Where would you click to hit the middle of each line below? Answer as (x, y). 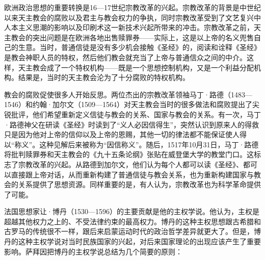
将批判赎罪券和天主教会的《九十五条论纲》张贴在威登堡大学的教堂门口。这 (129, 154)
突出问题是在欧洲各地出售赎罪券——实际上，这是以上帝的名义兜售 (143, 37)
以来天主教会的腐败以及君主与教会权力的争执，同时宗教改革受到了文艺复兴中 (132, 17)
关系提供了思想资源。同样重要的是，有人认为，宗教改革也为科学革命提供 (139, 184)
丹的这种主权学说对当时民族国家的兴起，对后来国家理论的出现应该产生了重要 (132, 241)
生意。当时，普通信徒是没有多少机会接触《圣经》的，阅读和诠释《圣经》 (139, 47)
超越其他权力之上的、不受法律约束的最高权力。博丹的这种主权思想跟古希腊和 (132, 221)
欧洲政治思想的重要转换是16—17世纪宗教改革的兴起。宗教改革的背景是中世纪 (132, 7)
